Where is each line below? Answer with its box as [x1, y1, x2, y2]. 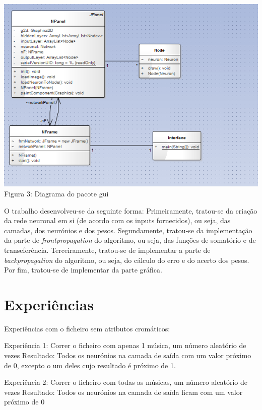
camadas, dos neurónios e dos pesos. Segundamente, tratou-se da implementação [4, 225, 252, 235]
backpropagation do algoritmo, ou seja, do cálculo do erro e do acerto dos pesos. [4, 254, 249, 265]
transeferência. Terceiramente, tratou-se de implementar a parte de [4, 244, 211, 255]
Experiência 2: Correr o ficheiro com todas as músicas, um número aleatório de [4, 377, 247, 387]
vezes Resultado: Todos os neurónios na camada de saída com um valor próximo [4, 350, 251, 360]
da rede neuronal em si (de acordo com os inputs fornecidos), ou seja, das [4, 215, 231, 226]
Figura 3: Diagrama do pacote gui [4, 188, 109, 198]
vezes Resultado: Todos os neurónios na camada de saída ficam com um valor [4, 386, 243, 397]
